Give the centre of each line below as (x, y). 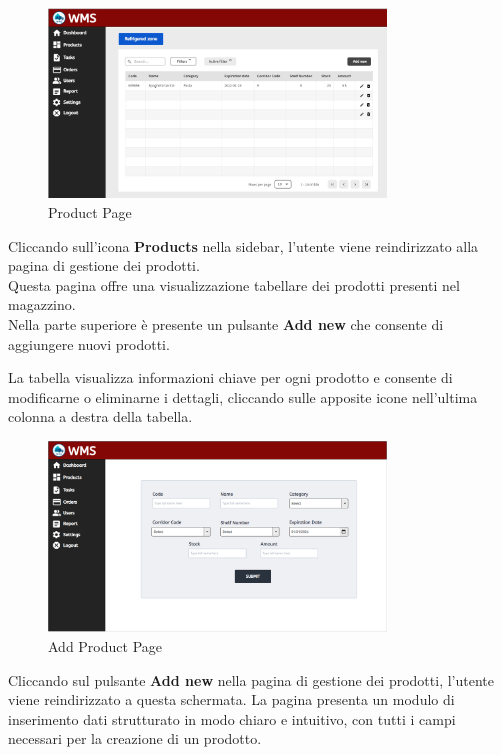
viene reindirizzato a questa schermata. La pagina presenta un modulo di (231, 699)
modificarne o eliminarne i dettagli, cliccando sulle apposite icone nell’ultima (243, 396)
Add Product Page (105, 646)
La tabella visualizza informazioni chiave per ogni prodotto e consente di (230, 377)
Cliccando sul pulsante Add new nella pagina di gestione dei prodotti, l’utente (251, 679)
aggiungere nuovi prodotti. (89, 343)
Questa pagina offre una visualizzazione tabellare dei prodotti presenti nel (234, 284)
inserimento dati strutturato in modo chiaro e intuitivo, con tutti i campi (232, 718)
